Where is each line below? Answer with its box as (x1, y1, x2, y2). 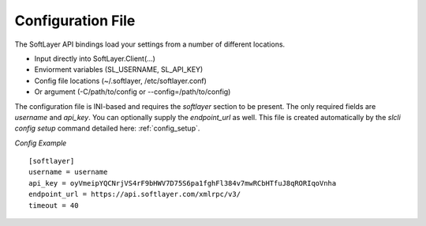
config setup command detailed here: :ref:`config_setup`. (14, 123, 200, 134)
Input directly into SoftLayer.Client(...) (34, 54, 155, 63)
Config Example (14, 138, 67, 148)
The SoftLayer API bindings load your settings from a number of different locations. (14, 40, 286, 49)
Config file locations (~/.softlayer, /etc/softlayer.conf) (34, 76, 207, 85)
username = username (28, 168, 108, 177)
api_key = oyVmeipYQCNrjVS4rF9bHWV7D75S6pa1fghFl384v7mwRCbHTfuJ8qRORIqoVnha (28, 179, 337, 187)
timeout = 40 (28, 201, 79, 209)
